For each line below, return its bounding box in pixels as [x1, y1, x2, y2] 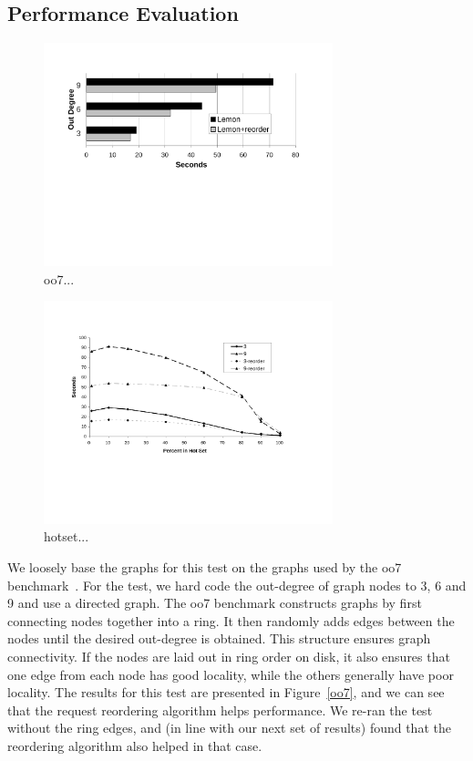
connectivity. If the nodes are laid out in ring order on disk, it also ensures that [7, 646, 450, 665]
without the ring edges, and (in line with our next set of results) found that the [7, 718, 451, 737]
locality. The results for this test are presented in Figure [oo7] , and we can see [7, 683, 445, 702]
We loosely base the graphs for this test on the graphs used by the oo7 [7, 557, 402, 576]
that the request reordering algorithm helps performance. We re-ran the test [7, 700, 433, 719]
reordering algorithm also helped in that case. [7, 735, 262, 755]
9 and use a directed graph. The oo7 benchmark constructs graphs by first [7, 593, 422, 612]
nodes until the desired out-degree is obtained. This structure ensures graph [7, 629, 431, 648]
